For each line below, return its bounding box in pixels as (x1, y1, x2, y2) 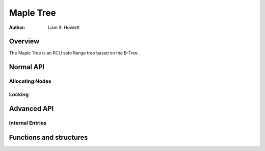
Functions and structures (9, 133, 88, 142)
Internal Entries (9, 120, 47, 126)
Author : (9, 25, 26, 30)
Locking (9, 91, 29, 98)
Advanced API (9, 104, 54, 113)
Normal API (9, 63, 45, 71)
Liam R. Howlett (48, 25, 80, 30)
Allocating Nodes (9, 78, 52, 85)
